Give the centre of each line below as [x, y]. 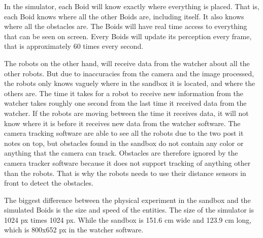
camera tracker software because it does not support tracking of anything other [127, 162]
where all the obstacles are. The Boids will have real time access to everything [126, 26]
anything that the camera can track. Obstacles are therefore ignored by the [121, 153]
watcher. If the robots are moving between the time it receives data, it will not [126, 113]
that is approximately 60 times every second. [74, 46]
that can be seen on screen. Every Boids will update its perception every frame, [128, 36]
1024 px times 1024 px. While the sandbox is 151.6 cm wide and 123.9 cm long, [128, 219]
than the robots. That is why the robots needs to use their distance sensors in [125, 173]
